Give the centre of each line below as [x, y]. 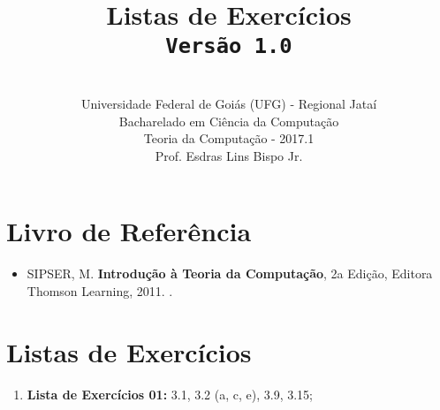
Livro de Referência [129, 231]
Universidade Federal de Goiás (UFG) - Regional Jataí [229, 104]
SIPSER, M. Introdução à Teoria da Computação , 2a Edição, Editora [230, 273]
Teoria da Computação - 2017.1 [229, 138]
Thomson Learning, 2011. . [100, 290]
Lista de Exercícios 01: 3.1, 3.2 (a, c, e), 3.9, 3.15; [170, 394]
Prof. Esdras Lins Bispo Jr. [229, 155]
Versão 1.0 [229, 46]
